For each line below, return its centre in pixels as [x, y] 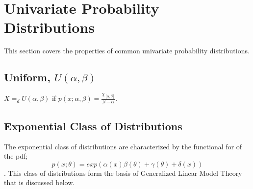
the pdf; [16, 156]
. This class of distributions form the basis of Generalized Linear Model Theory [123, 173]
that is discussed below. [39, 182]
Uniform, [27, 77]
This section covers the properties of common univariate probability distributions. [127, 51]
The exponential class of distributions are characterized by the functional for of [123, 146]
